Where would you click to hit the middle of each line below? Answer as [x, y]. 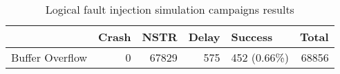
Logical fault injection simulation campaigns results [170, 9]
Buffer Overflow [49, 57]
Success [252, 37]
